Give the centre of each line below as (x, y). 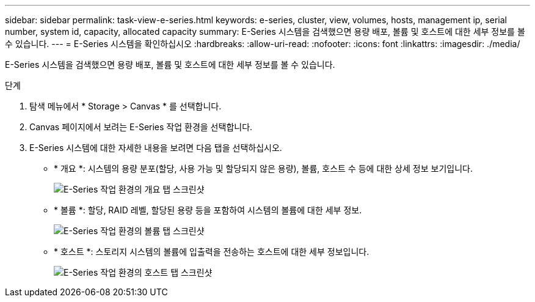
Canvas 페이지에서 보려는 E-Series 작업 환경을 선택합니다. (141, 127)
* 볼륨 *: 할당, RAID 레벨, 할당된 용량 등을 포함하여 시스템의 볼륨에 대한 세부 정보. (208, 210)
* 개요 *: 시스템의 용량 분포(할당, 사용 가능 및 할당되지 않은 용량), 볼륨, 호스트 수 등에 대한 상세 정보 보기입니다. (263, 168)
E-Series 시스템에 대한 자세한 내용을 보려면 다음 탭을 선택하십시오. (156, 148)
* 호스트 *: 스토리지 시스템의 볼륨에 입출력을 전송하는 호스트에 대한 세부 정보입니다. (212, 252)
